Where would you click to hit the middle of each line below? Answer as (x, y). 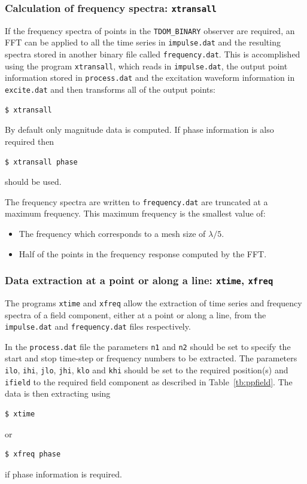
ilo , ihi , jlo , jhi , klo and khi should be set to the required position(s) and (147, 370)
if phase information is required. (63, 474)
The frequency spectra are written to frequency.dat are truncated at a (136, 201)
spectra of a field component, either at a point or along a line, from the (136, 314)
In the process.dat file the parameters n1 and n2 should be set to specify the (148, 346)
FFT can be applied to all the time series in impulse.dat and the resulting (143, 42)
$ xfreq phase (33, 454)
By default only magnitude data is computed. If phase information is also (139, 130)
